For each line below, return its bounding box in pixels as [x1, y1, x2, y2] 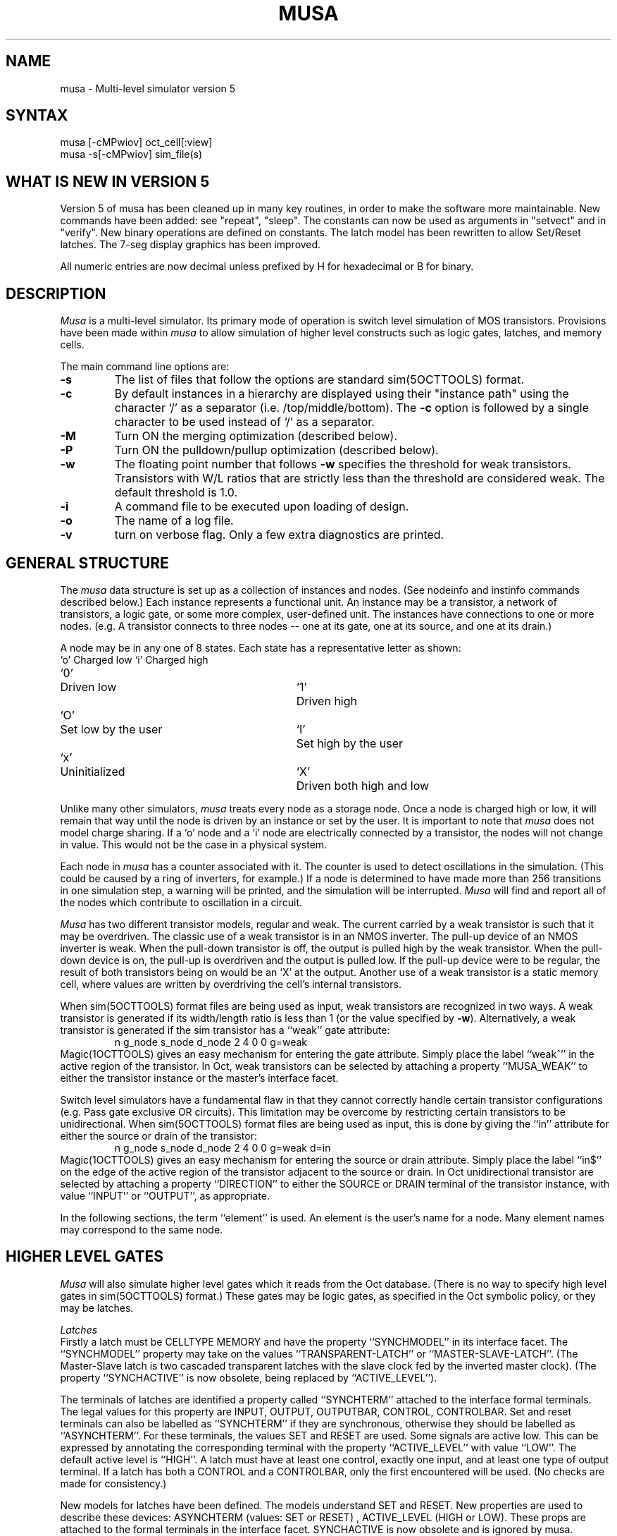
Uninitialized [60, 764, 125, 779]
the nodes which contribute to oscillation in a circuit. [60, 896, 303, 908]
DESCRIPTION [6, 284, 106, 303]
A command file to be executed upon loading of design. [114, 499, 409, 514]
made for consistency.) [60, 1477, 167, 1489]
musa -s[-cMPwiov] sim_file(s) [60, 148, 203, 161]
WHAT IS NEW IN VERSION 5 [6, 172, 210, 190]
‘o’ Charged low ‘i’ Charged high [60, 653, 208, 666]
